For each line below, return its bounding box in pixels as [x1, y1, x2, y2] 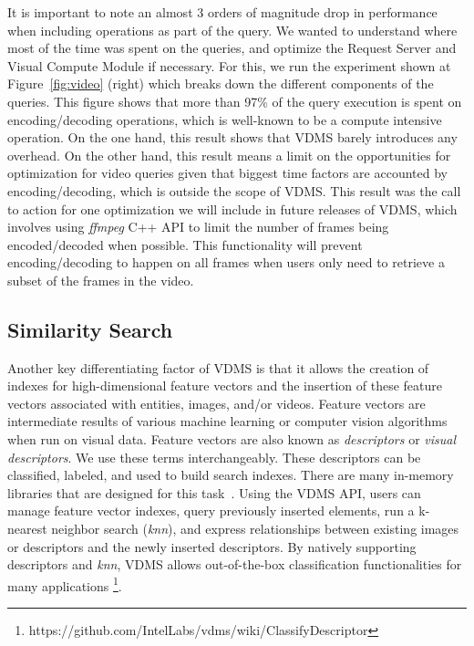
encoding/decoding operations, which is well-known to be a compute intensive [7, 109, 442, 129]
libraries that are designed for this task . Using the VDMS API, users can [7, 483, 421, 502]
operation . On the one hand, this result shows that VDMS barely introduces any [7, 128, 458, 147]
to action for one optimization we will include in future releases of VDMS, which [7, 199, 458, 218]
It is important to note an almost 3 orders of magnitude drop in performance [7, 3, 438, 21]
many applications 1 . [7, 573, 122, 595]
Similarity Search [7, 315, 173, 343]
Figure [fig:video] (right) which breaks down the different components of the [7, 74, 434, 93]
